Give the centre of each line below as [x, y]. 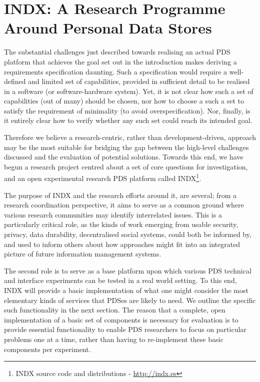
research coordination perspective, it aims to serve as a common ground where [124, 205]
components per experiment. [47, 349]
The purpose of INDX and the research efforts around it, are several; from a [120, 195]
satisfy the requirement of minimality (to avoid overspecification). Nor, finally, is [127, 110]
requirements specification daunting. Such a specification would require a [116, 71]
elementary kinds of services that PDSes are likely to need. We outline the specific [130, 300]
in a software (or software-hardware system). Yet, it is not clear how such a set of [129, 91]
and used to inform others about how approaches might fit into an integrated [122, 244]
